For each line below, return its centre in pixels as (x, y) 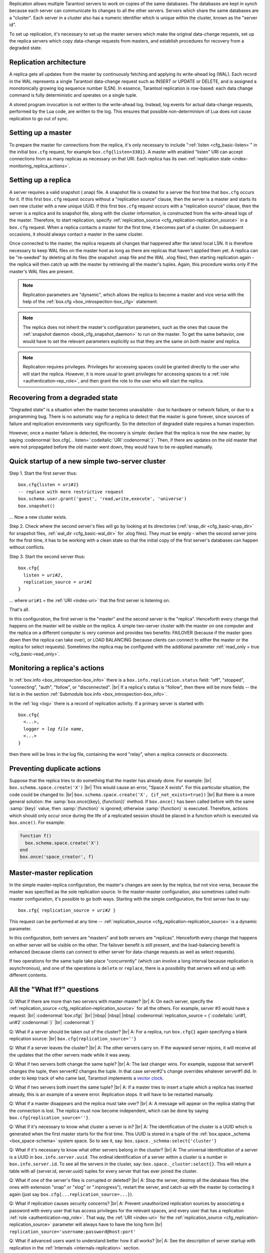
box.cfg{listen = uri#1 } (48, 485)
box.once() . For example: (37, 822)
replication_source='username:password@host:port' (72, 1231)
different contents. (28, 975)
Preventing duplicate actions (55, 769)
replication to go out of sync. (39, 118)
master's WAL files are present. (42, 271)
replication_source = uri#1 (58, 582)
